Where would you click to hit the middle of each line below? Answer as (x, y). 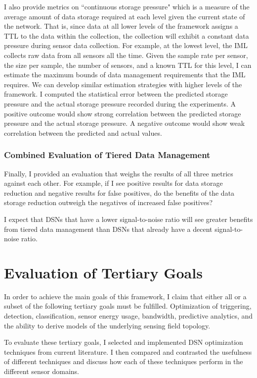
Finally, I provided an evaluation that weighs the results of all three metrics (119, 173)
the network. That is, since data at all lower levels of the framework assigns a (121, 26)
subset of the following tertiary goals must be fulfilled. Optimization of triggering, (128, 306)
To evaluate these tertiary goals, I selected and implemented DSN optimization (124, 342)
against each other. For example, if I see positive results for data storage (113, 183)
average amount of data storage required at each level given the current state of (125, 16)
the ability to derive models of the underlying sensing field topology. (107, 325)
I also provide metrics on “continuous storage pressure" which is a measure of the (127, 6)
